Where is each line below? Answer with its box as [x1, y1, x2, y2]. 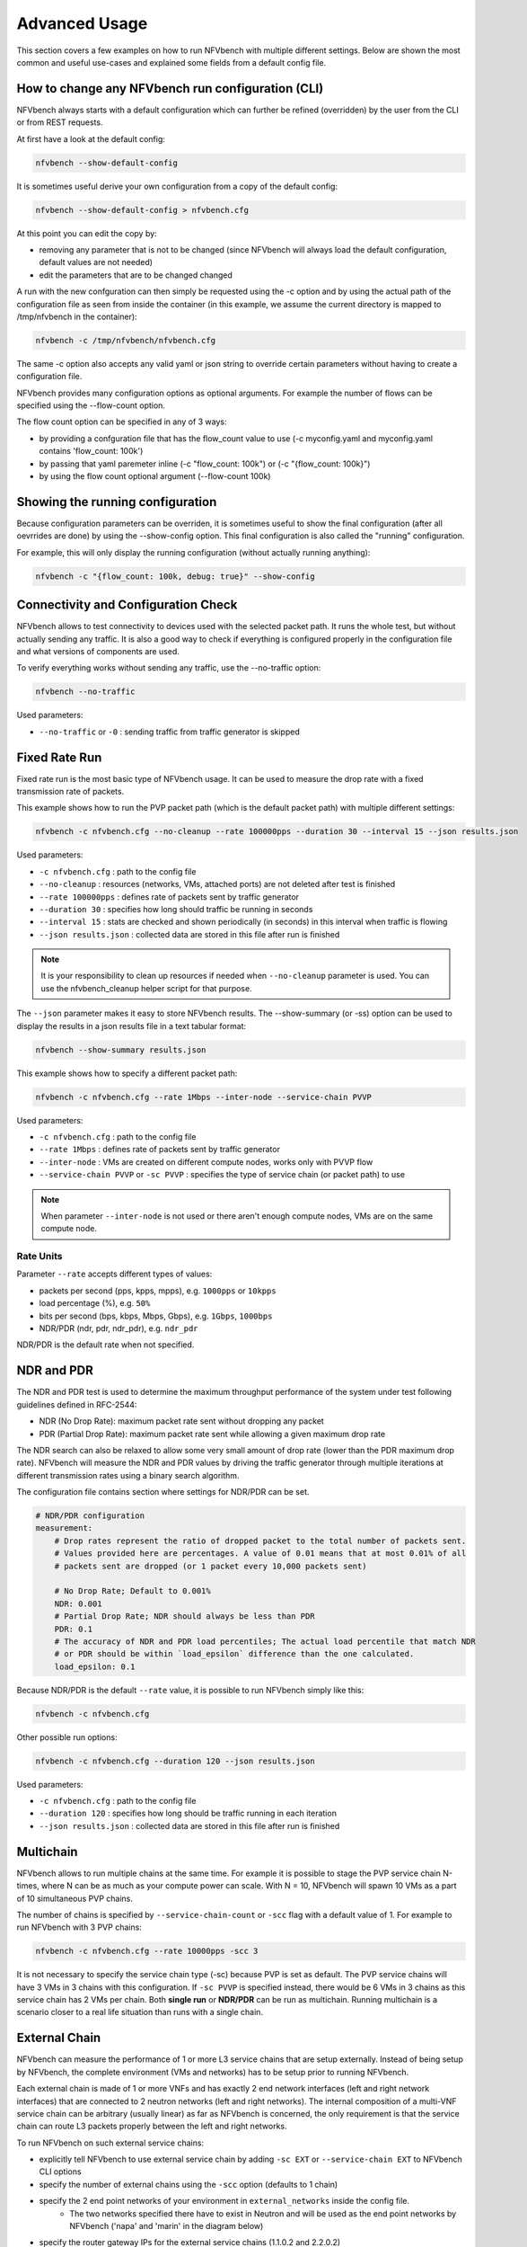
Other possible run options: [16, 1731, 118, 1743]
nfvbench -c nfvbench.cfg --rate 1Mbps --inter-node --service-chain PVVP [35, 1092, 373, 1102]
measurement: [35, 1523, 93, 1533]
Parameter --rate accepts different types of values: [16, 1268, 213, 1280]
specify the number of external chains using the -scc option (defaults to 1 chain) [39, 2179, 338, 2189]
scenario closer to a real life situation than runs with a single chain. [16, 2007, 264, 2018]
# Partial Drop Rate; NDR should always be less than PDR [54, 1612, 315, 1621]
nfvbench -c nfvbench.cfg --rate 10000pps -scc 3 [35, 1946, 259, 1957]
